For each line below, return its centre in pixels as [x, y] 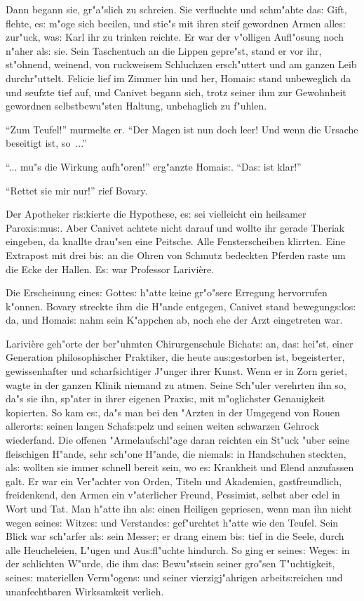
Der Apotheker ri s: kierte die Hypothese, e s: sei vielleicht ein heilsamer [156, 214]
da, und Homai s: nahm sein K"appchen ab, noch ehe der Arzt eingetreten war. [174, 320]
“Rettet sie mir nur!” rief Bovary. [77, 190]
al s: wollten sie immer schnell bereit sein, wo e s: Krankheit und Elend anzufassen [180, 467]
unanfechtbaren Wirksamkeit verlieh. [85, 591]
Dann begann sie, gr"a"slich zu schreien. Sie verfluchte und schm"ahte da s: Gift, [176, 9]
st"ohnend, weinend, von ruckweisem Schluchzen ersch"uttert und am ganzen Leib [181, 64]
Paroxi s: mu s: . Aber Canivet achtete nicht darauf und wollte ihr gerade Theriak [175, 227]
